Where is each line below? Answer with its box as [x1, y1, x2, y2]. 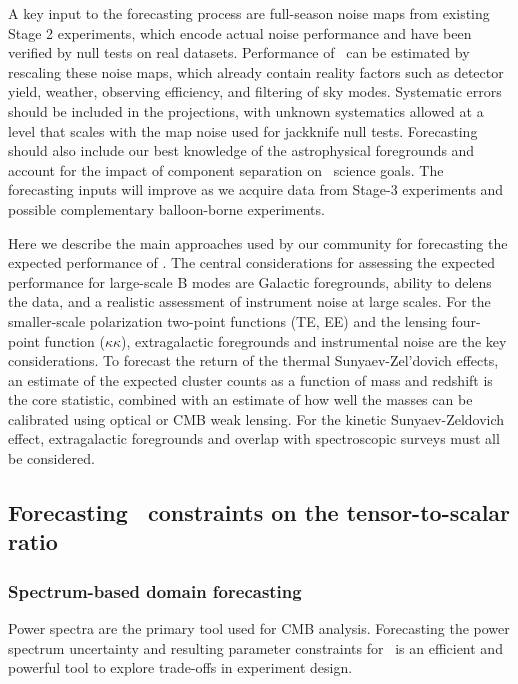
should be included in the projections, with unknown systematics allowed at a [8, 100, 484, 121]
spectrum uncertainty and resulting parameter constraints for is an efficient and [8, 637, 503, 658]
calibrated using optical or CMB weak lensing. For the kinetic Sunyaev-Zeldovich [8, 408, 505, 429]
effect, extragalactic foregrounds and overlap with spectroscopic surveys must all [8, 428, 500, 449]
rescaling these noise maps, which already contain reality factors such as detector [8, 61, 504, 82]
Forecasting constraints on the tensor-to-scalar [8, 497, 511, 528]
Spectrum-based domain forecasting [8, 578, 302, 603]
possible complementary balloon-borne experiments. [8, 198, 325, 219]
